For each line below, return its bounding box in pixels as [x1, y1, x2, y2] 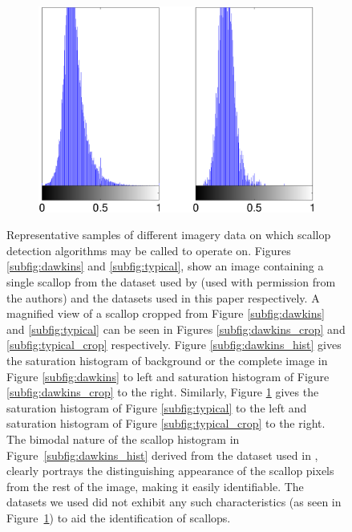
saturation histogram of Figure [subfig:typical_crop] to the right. [6, 415, 326, 432]
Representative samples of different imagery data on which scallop [6, 226, 331, 243]
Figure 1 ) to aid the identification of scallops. [6, 509, 231, 526]
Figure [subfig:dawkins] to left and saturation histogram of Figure [6, 368, 330, 384]
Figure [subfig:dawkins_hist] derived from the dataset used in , [6, 446, 318, 463]
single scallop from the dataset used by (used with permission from [6, 274, 336, 290]
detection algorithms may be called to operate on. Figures [6, 242, 291, 258]
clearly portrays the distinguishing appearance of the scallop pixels [6, 462, 334, 479]
